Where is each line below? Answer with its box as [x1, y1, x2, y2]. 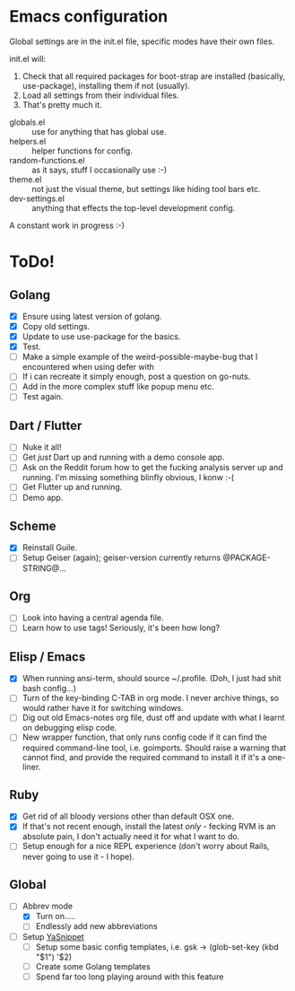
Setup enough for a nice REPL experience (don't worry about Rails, [22, 841, 270, 852]
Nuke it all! [22, 442, 62, 452]
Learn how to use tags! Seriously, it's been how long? [22, 622, 221, 634]
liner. [22, 761, 41, 772]
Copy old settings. [22, 321, 91, 331]
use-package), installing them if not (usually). [22, 80, 191, 91]
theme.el [9, 173, 42, 185]
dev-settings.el [9, 193, 65, 204]
